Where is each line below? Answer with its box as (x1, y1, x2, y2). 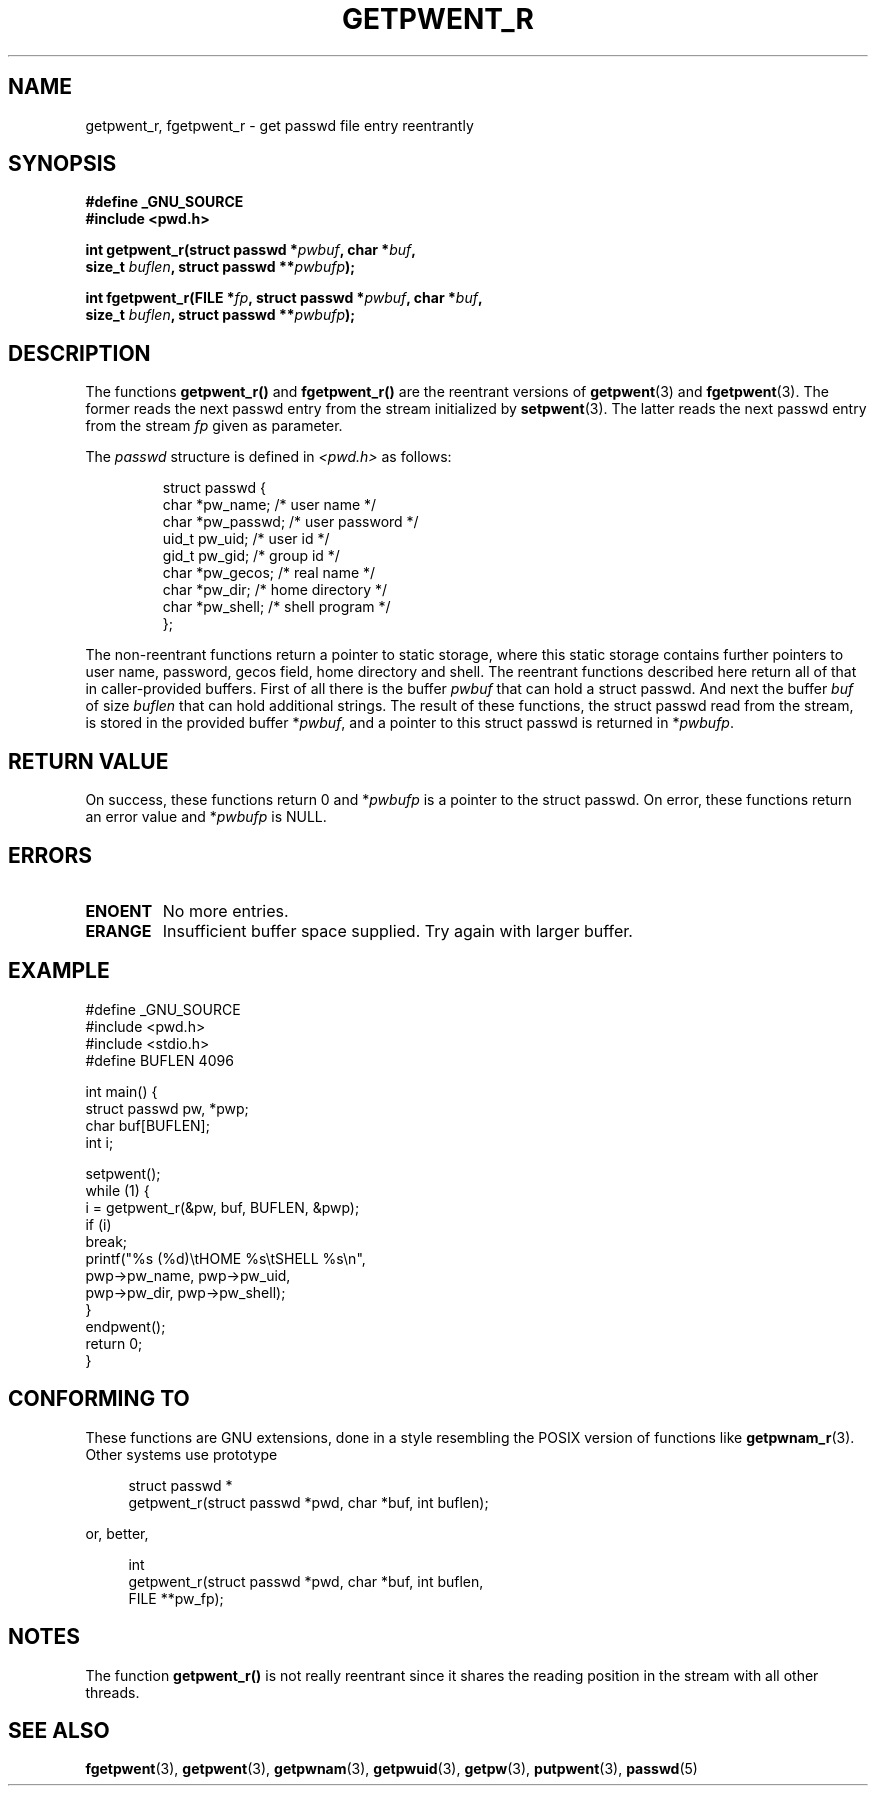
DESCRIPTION (8, 340, 151, 366)
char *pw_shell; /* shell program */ (162, 598, 391, 616)
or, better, (85, 1524, 149, 1542)
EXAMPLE (8, 958, 110, 984)
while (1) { (85, 1181, 150, 1199)
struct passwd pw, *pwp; (85, 1099, 249, 1117)
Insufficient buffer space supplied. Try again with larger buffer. (162, 920, 633, 941)
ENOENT (85, 900, 153, 921)
